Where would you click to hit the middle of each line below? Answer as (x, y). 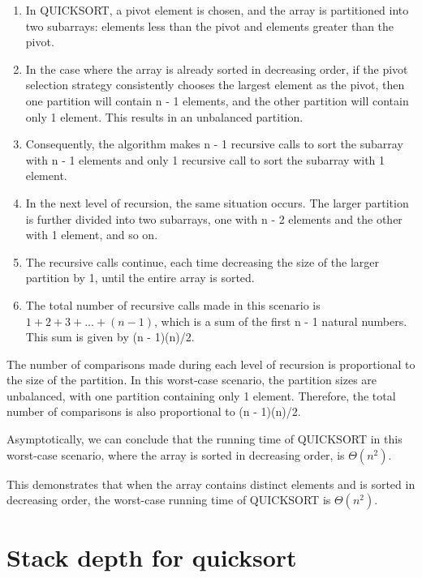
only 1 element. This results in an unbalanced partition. (164, 116)
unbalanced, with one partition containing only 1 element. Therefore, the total (201, 395)
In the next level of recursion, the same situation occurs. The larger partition (217, 202)
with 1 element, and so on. (92, 235)
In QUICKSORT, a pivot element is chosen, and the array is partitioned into (217, 10)
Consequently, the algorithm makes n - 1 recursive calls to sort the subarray (214, 144)
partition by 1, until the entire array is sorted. (140, 278)
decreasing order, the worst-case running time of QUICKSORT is (169, 500)
